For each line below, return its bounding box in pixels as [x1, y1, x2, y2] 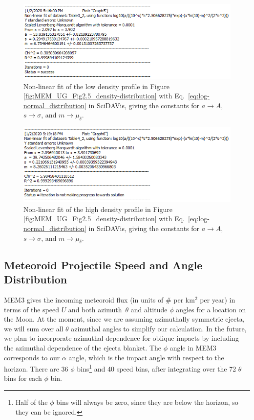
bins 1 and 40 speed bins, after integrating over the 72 [77, 362, 236, 373]
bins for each [4, 373, 42, 383]
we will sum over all [4, 323, 63, 333]
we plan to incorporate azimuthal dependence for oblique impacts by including [4, 333, 239, 343]
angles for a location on [176, 304, 246, 314]
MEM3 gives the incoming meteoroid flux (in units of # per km [4, 294, 195, 304]
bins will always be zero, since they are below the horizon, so [56, 397, 238, 407]
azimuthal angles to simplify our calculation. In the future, [71, 323, 247, 333]
